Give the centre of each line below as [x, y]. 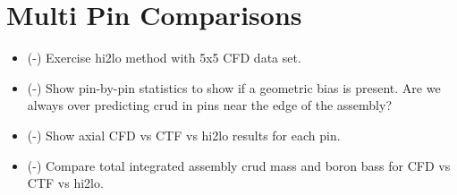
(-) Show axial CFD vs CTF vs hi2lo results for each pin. [184, 135]
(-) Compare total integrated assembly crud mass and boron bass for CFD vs [239, 165]
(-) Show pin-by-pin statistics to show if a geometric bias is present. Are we [234, 87]
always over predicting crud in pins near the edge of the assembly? [210, 105]
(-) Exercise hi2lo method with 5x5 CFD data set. [164, 58]
